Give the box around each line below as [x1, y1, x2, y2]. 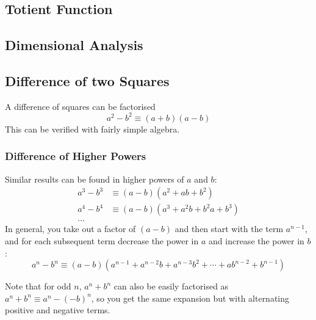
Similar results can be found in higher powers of [5, 172, 184, 185]
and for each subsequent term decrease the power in [5, 234, 199, 247]
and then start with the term [174, 222, 284, 235]
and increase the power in [209, 234, 304, 247]
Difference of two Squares [5, 71, 170, 90]
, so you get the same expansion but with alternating [91, 291, 290, 304]
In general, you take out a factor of [5, 222, 136, 235]
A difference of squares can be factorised [5, 100, 156, 112]
